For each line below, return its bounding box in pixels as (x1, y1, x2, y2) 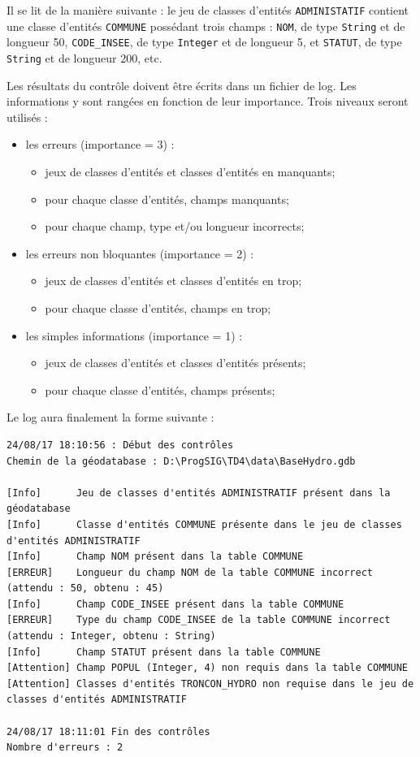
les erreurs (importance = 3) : (25, 136, 175, 153)
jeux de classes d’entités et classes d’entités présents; (45, 354, 306, 371)
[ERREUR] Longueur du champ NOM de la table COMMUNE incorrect (6, 566, 374, 578)
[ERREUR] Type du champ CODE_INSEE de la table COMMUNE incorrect (6, 614, 391, 626)
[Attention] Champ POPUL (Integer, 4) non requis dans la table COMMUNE (6, 662, 408, 674)
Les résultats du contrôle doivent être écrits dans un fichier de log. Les (6, 76, 357, 93)
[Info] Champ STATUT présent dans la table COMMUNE (6, 646, 321, 658)
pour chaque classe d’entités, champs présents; (45, 381, 275, 398)
